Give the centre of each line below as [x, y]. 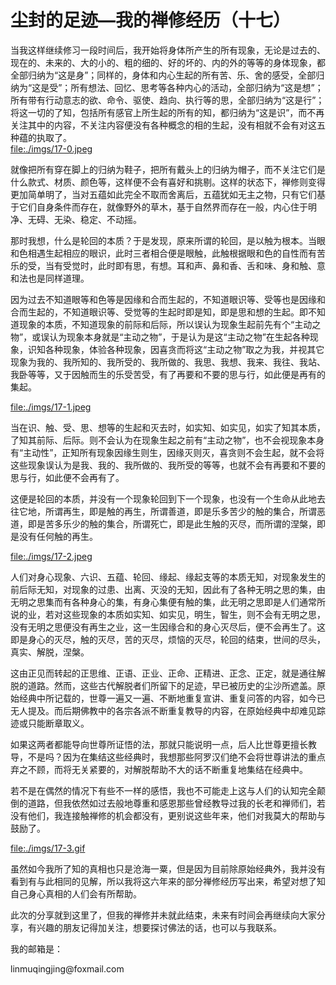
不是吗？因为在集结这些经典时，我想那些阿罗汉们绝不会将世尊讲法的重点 [176, 757]
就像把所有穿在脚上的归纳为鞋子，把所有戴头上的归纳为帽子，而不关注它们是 [168, 169]
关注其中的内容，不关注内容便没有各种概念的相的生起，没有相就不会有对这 [163, 125]
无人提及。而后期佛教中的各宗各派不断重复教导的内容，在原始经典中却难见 [163, 710]
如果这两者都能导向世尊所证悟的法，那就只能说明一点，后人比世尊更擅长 [159, 744]
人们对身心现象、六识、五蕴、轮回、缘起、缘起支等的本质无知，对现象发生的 [168, 577]
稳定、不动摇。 [110, 219]
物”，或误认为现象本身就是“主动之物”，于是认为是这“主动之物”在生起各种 [160, 337]
